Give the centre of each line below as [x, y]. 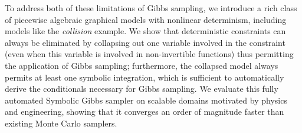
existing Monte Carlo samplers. [61, 123]
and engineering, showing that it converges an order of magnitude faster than [145, 112]
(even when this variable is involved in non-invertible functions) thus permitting [149, 54]
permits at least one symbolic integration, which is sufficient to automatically [145, 77]
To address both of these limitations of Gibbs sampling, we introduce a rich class [151, 8]
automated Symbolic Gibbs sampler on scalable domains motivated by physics [146, 100]
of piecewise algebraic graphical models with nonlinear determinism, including [146, 19]
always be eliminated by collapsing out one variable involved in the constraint [145, 42]
